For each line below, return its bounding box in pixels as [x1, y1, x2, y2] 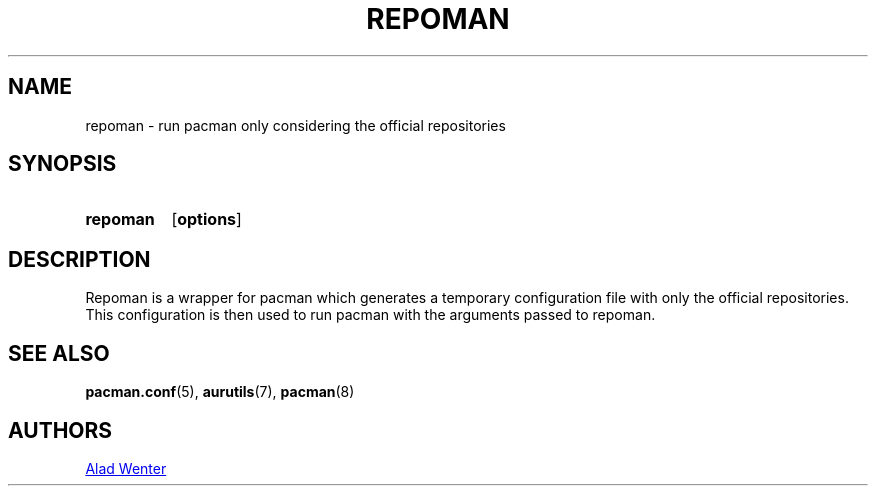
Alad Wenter [85, 459, 167, 477]
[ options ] [171, 209, 242, 230]
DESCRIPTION [8, 246, 151, 272]
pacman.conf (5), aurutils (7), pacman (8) [85, 383, 355, 401]
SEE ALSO [8, 340, 110, 366]
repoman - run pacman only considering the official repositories [85, 116, 506, 134]
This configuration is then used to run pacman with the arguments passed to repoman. [85, 306, 656, 324]
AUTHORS [8, 417, 113, 443]
